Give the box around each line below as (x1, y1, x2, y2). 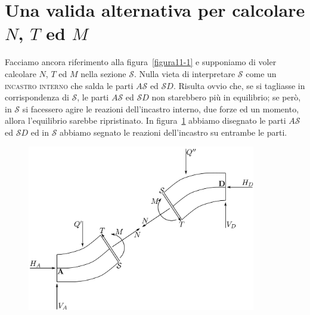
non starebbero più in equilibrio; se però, (151, 91, 301, 103)
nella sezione (80, 67, 126, 79)
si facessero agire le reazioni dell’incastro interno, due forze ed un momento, (22, 102, 299, 115)
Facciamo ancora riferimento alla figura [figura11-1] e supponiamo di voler (5, 56, 277, 68)
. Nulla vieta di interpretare (134, 67, 235, 79)
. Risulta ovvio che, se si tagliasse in (173, 79, 305, 91)
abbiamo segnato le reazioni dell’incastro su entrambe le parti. (60, 126, 287, 138)
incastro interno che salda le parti (5, 79, 134, 91)
